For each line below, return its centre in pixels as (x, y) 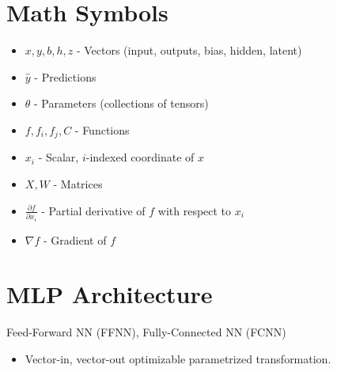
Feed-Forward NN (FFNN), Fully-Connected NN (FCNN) (146, 332)
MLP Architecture (110, 294)
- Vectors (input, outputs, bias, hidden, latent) (189, 50)
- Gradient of (75, 239)
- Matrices (78, 183)
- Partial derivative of (93, 210)
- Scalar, (59, 157)
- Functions (102, 129)
